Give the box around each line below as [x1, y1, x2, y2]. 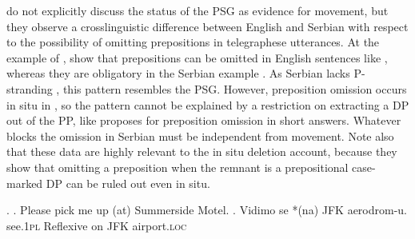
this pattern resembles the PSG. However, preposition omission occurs [62, 80, 407, 97]
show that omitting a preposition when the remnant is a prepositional [6, 158, 349, 175]
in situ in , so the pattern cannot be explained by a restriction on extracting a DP [6, 96, 409, 113]
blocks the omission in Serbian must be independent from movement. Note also [6, 127, 394, 144]
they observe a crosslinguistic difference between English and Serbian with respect [6, 18, 409, 34]
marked [6, 174, 43, 191]
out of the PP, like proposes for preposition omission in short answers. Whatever [6, 112, 401, 129]
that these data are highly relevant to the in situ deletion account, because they [6, 143, 397, 160]
